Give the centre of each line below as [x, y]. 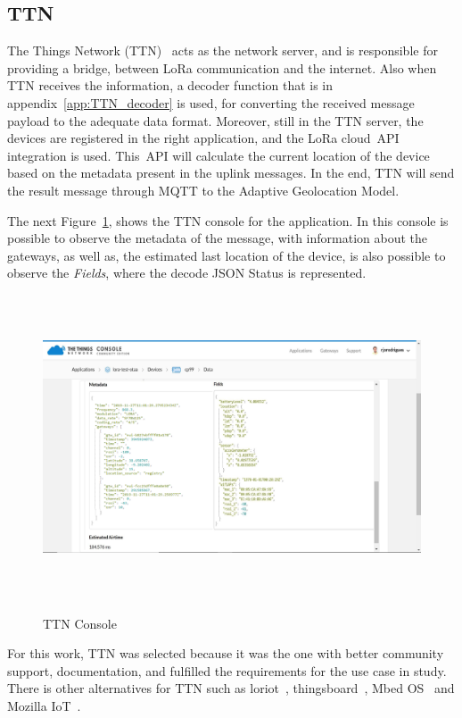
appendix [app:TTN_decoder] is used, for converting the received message [211, 102]
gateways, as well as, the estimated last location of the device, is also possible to [227, 255]
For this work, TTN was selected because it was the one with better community [226, 653]
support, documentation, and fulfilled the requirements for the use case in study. [227, 670]
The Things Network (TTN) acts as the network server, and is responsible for [223, 50]
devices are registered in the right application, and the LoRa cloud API [203, 138]
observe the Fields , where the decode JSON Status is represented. [187, 273]
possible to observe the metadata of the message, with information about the [218, 238]
